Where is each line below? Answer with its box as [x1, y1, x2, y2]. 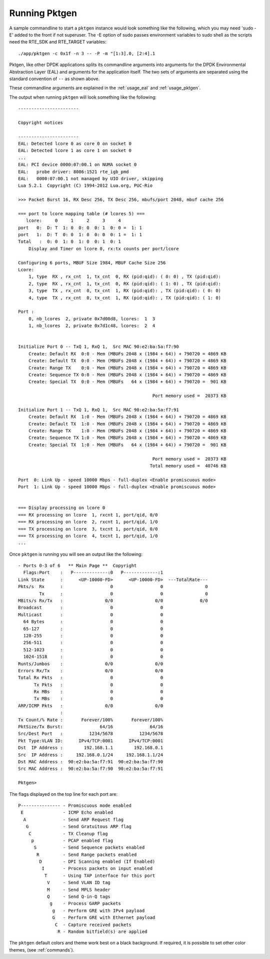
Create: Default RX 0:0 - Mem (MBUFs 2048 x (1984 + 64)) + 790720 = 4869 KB [28, 351, 226, 356]
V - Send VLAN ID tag [46, 880, 111, 885]
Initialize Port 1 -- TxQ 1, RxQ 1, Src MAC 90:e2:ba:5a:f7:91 [18, 407, 179, 412]
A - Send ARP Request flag [23, 816, 124, 822]
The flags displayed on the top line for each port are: [9, 791, 117, 797]
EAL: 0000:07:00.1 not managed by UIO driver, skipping [18, 176, 163, 181]
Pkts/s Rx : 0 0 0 [18, 584, 208, 590]
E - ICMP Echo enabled [20, 810, 113, 815]
